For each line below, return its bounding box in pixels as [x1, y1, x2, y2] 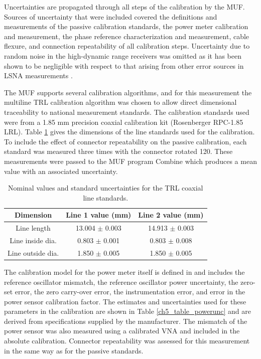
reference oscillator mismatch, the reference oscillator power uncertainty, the [4, 276, 238, 287]
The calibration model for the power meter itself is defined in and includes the [4, 266, 245, 277]
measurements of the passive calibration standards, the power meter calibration [4, 21, 248, 32]
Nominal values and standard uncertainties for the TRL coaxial [8, 183, 203, 193]
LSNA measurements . [4, 70, 73, 81]
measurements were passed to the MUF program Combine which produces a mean [4, 155, 257, 166]
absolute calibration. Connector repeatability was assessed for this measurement [4, 335, 250, 346]
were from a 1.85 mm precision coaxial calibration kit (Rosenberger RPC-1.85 [4, 116, 243, 127]
